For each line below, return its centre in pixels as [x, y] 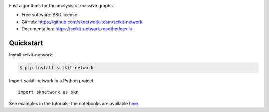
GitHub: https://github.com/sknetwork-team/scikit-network [82, 22]
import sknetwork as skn [48, 92]
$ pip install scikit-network [57, 68]
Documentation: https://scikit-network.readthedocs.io [77, 29]
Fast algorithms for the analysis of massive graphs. [62, 6]
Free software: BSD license [49, 15]
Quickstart [26, 43]
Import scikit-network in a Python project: [52, 81]
